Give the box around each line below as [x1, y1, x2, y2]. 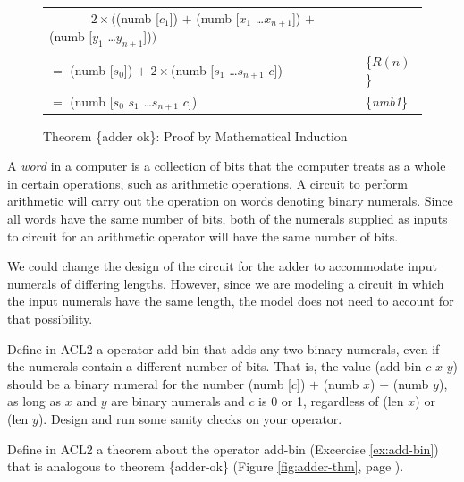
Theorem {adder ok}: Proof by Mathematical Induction [43, 126, 348, 145]
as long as [7, 392, 62, 410]
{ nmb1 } [365, 92, 408, 111]
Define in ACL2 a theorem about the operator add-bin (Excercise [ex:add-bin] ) [7, 439, 439, 458]
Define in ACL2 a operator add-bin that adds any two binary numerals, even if [7, 339, 440, 358]
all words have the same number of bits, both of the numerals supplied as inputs [7, 209, 448, 228]
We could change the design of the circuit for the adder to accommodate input [7, 257, 437, 275]
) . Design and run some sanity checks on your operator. [38, 409, 342, 427]
